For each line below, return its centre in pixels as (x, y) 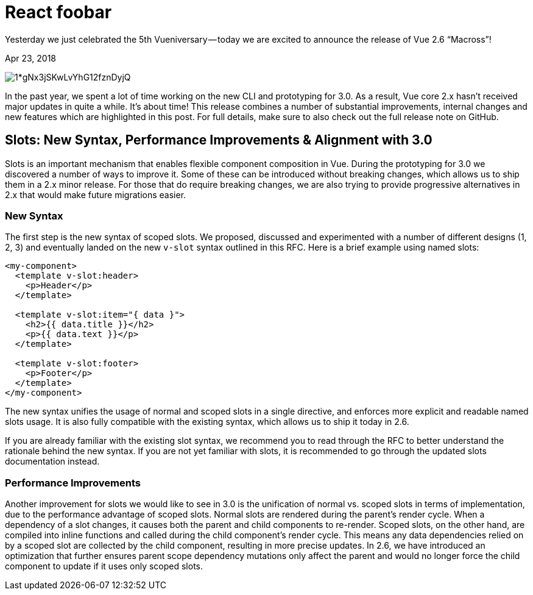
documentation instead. (52, 461)
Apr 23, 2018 (31, 58)
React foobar (58, 12)
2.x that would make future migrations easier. (96, 194)
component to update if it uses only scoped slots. (104, 566)
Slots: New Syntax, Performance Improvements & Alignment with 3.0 (219, 140)
